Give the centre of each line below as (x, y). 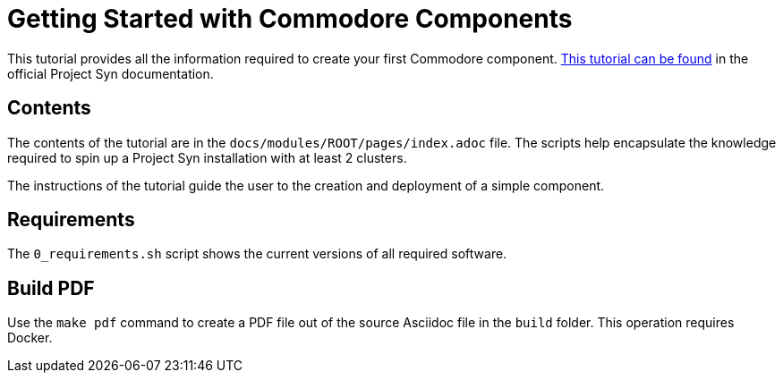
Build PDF (51, 288)
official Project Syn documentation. (111, 73)
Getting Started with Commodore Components (290, 19)
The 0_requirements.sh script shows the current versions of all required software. (257, 254)
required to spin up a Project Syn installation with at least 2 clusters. (207, 157)
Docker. (30, 338)
